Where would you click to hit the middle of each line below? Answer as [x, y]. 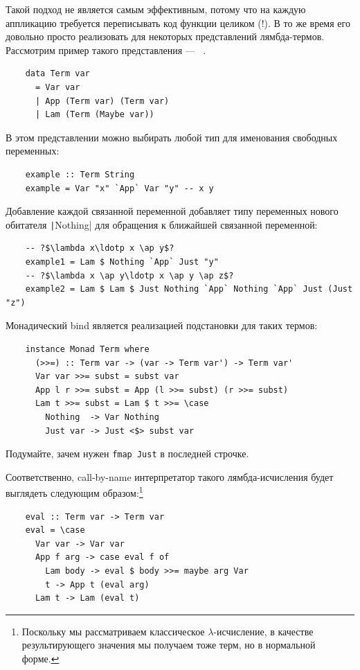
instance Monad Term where [87, 349]
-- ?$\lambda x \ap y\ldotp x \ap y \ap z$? [129, 275]
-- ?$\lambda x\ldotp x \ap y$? [100, 248]
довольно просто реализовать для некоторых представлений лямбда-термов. [165, 36]
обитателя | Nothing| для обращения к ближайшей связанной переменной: [162, 224]
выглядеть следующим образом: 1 [74, 492]
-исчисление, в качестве [263, 631]
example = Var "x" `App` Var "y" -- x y [119, 188]
